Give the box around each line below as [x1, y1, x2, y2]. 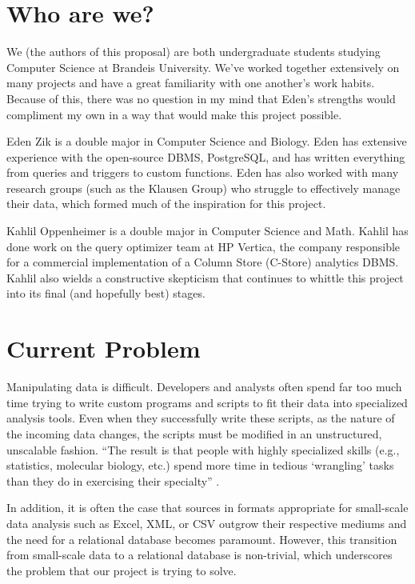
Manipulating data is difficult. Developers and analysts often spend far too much [6, 378, 402, 395]
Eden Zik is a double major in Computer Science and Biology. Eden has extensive [6, 133, 407, 150]
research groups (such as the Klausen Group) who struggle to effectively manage [6, 179, 401, 196]
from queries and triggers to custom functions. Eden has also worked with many [6, 164, 399, 181]
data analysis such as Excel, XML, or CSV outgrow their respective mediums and [6, 514, 407, 531]
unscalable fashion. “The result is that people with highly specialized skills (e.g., [6, 441, 400, 458]
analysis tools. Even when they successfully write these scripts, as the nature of [6, 410, 395, 426]
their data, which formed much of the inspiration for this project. [6, 195, 326, 212]
